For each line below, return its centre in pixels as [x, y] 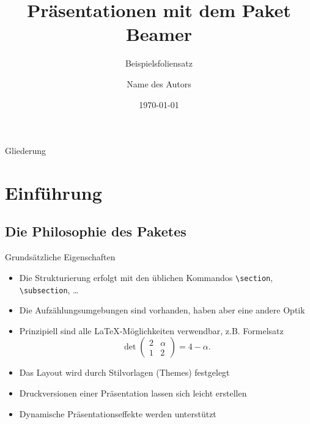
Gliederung [26, 151]
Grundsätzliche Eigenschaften [60, 257]
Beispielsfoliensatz [159, 63]
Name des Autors [159, 83]
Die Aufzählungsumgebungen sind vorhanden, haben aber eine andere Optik [162, 310]
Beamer [159, 34]
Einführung [54, 192]
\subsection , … [49, 289]
